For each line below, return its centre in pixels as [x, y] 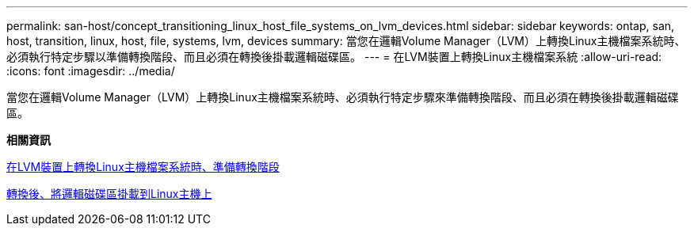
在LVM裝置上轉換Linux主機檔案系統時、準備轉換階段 [143, 167]
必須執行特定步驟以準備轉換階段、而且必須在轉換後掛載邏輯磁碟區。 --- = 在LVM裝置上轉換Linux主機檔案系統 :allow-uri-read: [334, 57]
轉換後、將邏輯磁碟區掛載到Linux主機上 [109, 194]
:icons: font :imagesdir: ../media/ [91, 71]
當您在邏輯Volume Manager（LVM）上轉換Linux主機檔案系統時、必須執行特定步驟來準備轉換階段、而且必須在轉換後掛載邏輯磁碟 [343, 97]
